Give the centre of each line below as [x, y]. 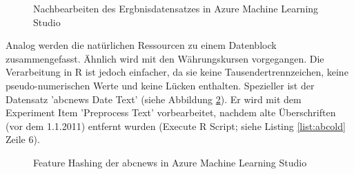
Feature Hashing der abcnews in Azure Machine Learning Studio [170, 162]
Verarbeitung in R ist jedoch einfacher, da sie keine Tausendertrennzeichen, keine [177, 72]
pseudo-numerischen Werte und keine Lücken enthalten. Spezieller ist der [160, 85]
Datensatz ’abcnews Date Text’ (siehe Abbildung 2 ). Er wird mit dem [154, 99]
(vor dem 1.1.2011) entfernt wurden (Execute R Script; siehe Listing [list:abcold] [176, 126]
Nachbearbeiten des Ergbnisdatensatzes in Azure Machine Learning [176, 8]
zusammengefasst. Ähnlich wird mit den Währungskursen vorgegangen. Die [165, 58]
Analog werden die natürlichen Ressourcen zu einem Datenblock [141, 45]
